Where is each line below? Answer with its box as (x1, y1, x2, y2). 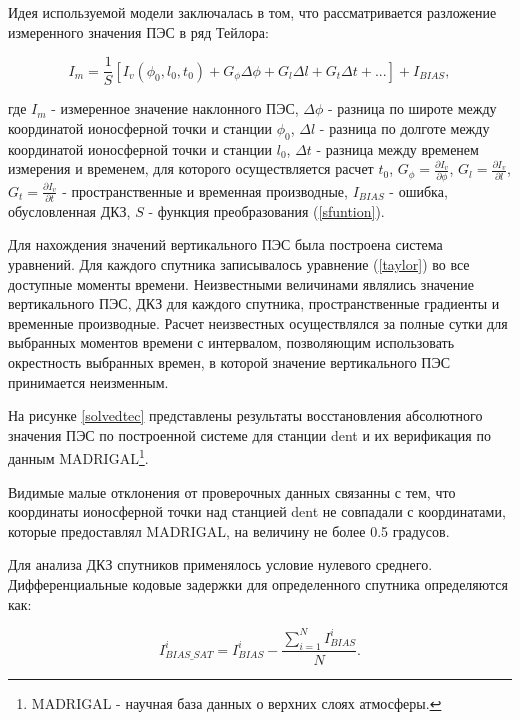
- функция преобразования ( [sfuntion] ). (148, 200, 385, 221)
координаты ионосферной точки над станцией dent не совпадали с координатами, (8, 501, 506, 522)
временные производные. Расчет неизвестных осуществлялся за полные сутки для (8, 312, 508, 333)
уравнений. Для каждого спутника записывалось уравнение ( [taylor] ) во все (8, 254, 470, 275)
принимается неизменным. (8, 371, 169, 392)
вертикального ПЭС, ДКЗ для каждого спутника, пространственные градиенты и (8, 293, 500, 314)
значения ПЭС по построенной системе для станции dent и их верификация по (8, 424, 491, 445)
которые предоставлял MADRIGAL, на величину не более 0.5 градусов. (8, 520, 450, 541)
